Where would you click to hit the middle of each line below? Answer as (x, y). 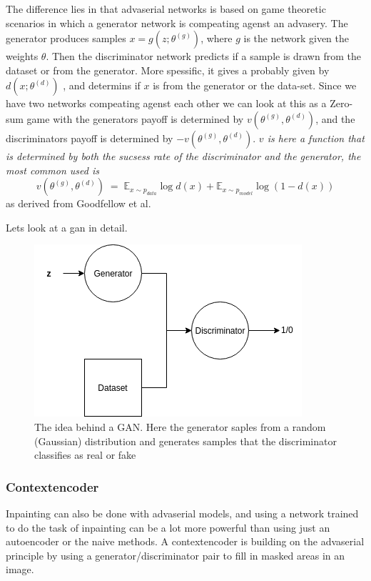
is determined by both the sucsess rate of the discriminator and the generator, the (183, 155)
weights (22, 56)
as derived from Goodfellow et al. (78, 203)
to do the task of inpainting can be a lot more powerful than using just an (168, 527)
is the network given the (296, 38)
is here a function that (316, 138)
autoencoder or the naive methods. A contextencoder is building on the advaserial (185, 541)
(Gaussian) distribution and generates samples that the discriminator (185, 441)
